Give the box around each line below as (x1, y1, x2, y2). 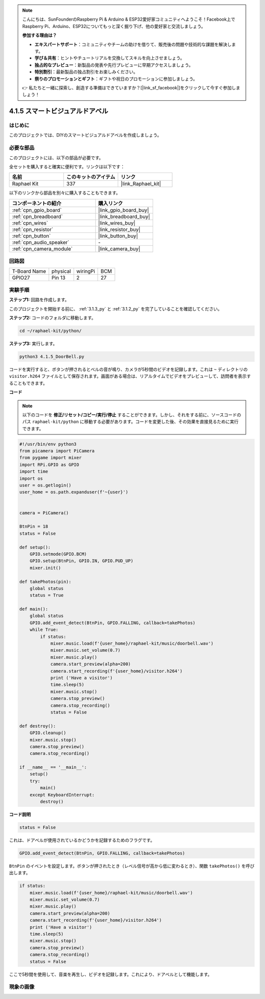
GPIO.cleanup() (29, 730, 66, 736)
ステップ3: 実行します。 (9, 341, 57, 346)
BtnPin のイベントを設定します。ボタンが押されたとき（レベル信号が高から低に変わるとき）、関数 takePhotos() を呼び (9, 863, 255, 869)
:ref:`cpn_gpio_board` (12, 206, 62, 213)
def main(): (19, 606, 49, 612)
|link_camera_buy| (98, 245, 140, 252)
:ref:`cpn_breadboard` (12, 213, 63, 220)
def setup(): (19, 544, 51, 550)
